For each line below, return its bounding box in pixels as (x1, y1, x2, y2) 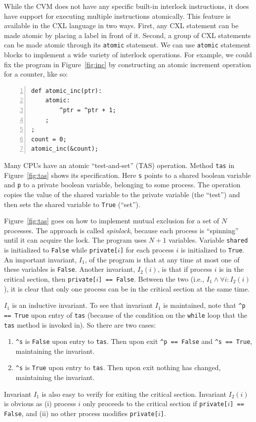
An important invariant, (4, 254, 77, 264)
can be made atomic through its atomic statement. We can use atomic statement (4, 40, 251, 50)
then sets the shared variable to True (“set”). (4, 199, 140, 209)
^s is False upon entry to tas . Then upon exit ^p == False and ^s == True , (15, 336, 253, 346)
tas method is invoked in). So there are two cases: (4, 319, 156, 330)
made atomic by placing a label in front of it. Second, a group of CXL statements (4, 30, 251, 40)
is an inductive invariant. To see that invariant (12, 300, 153, 310)
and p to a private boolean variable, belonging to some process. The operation (4, 179, 241, 190)
